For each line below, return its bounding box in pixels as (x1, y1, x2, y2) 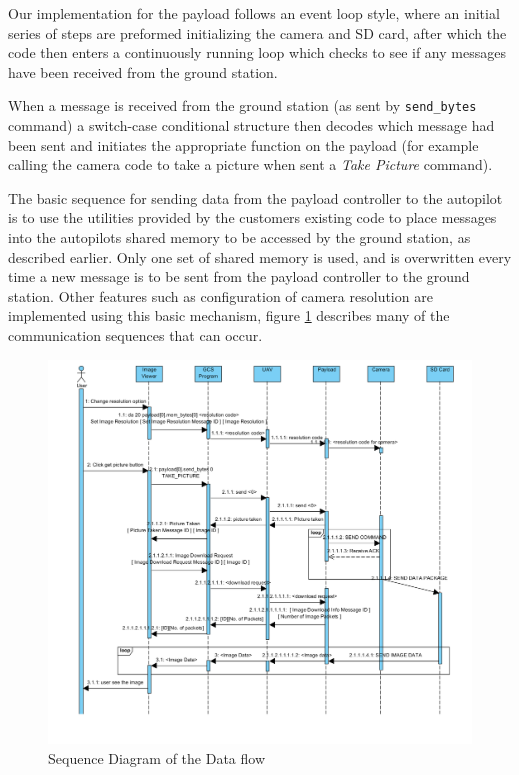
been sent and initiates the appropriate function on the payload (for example (8, 134, 479, 155)
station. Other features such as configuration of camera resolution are (8, 285, 433, 306)
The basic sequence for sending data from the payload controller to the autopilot (8, 187, 503, 208)
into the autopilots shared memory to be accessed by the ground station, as (8, 227, 471, 247)
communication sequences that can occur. (8, 324, 263, 345)
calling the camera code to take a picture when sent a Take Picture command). (8, 154, 493, 175)
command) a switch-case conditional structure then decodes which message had (8, 115, 495, 136)
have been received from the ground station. (8, 61, 278, 82)
